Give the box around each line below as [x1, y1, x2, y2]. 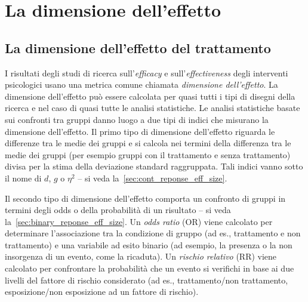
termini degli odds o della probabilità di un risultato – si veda [5, 204, 231, 216]
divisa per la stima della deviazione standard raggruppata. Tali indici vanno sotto [5, 160, 303, 172]
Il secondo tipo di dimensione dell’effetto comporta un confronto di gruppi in [5, 192, 286, 204]
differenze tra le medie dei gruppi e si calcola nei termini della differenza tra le [5, 137, 291, 149]
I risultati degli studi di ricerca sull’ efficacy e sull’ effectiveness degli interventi [5, 66, 288, 79]
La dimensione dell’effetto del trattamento [5, 38, 271, 57]
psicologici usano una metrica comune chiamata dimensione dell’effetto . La [5, 78, 278, 91]
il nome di [5, 171, 42, 184]
